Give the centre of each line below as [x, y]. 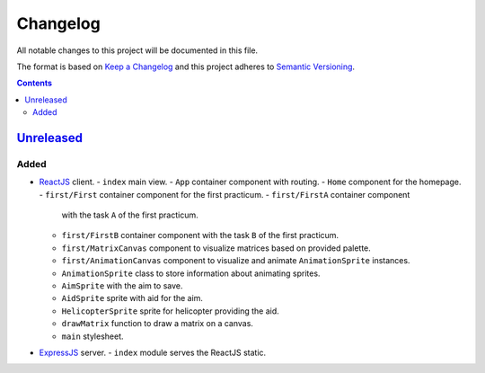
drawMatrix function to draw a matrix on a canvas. [157, 324]
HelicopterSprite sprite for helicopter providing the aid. [171, 311]
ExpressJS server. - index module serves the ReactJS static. [153, 352]
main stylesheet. [93, 336]
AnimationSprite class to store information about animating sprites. [191, 273]
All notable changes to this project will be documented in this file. [137, 50]
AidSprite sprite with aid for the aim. [132, 298]
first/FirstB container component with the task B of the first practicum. [200, 235]
